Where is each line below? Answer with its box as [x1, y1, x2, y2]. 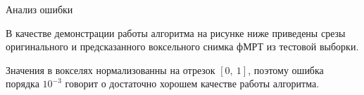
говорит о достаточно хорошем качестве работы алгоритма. [65, 76, 320, 91]
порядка [6, 76, 39, 91]
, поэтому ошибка [248, 62, 324, 77]
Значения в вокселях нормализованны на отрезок [6, 62, 215, 77]
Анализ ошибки [6, 2, 73, 16]
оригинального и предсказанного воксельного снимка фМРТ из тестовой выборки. [6, 39, 359, 54]
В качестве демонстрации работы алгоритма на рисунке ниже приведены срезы [6, 25, 346, 40]
